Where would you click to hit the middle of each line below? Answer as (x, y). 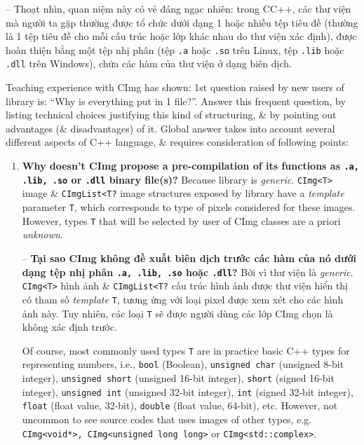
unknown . (42, 234)
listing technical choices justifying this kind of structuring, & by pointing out (171, 115)
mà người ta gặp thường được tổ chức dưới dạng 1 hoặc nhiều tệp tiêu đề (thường (182, 22)
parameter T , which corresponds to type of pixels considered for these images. (189, 207)
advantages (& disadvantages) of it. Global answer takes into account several (170, 128)
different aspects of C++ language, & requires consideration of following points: (177, 142)
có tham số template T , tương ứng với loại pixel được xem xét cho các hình (183, 299)
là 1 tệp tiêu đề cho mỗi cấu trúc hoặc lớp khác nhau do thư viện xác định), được (181, 36)
